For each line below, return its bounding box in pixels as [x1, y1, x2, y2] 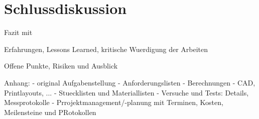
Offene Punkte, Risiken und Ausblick [4, 60, 118, 71]
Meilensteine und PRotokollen [4, 106, 96, 117]
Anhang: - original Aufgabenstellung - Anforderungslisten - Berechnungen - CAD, [4, 77, 255, 87]
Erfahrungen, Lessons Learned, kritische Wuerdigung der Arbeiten [4, 43, 208, 54]
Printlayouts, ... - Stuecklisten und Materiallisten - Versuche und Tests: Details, [4, 87, 249, 97]
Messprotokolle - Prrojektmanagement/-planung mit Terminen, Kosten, [4, 97, 223, 107]
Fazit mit [4, 27, 33, 37]
